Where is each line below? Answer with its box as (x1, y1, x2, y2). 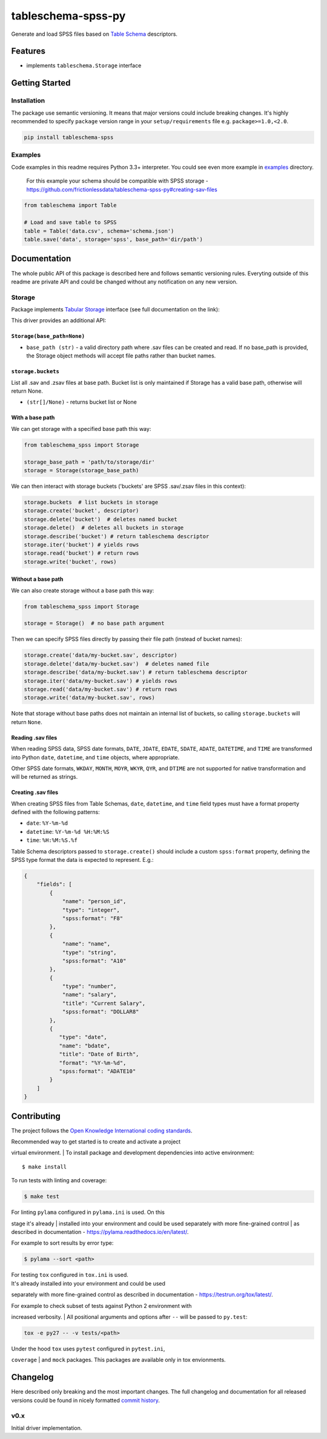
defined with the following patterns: (11, 808, 100, 816)
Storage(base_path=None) (11, 333, 85, 340)
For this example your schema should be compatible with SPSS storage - (26, 177, 209, 185)
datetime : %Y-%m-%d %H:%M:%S (26, 828, 110, 835)
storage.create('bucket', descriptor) (24, 507, 139, 514)
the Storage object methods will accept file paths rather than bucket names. (26, 352, 216, 359)
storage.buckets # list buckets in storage (24, 498, 159, 506)
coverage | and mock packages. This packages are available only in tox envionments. (11, 1356, 226, 1364)
